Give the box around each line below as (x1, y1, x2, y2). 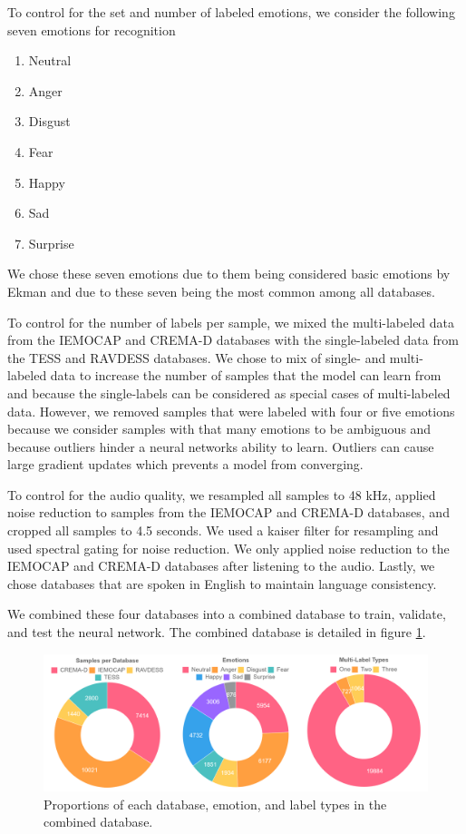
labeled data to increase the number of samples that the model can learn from (7, 366, 442, 385)
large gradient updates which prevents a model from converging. (7, 455, 364, 474)
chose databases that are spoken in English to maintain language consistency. (7, 574, 437, 593)
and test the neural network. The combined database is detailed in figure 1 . (7, 623, 426, 642)
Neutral (28, 51, 72, 70)
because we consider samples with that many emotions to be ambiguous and (7, 419, 432, 438)
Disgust (28, 112, 71, 131)
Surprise (28, 233, 74, 252)
